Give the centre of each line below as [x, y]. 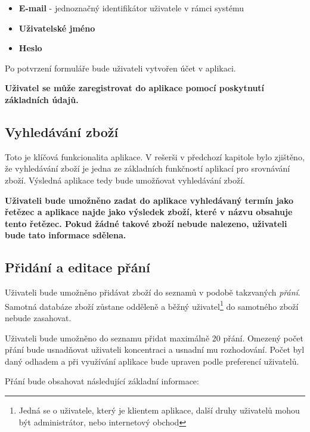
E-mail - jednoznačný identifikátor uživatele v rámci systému [131, 8]
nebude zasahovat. [38, 317]
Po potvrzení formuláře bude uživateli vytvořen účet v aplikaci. [120, 68]
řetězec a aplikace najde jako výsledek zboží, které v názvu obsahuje [149, 212]
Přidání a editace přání [77, 267]
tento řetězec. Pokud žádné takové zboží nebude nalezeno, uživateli [146, 223]
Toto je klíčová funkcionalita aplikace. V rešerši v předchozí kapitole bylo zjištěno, [155, 156]
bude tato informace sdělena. [66, 235]
